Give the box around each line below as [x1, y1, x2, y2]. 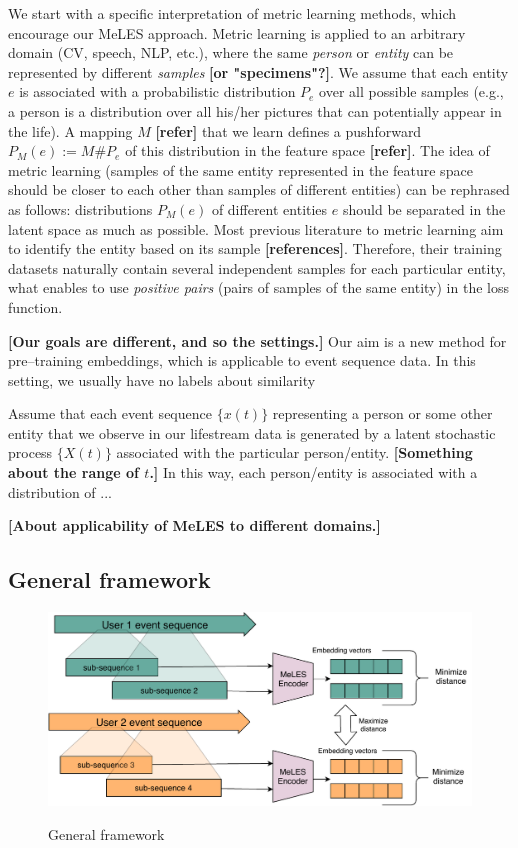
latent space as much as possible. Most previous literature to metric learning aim [8, 218, 504, 239]
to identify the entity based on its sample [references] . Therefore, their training [8, 238, 502, 259]
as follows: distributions [8, 198, 153, 219]
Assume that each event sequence [8, 403, 212, 424]
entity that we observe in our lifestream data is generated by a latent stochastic [8, 422, 496, 443]
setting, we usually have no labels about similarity [8, 369, 316, 390]
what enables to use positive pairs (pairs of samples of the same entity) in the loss [8, 277, 509, 298]
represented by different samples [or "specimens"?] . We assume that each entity [8, 61, 509, 82]
